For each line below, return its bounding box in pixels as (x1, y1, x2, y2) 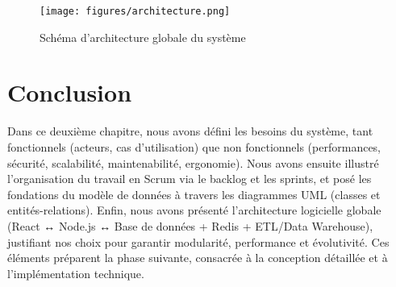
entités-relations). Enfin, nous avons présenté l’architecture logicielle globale (7, 202, 381, 218)
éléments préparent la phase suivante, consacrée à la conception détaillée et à (7, 249, 388, 266)
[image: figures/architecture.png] (40, 6, 231, 17)
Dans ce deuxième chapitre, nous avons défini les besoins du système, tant (7, 123, 373, 139)
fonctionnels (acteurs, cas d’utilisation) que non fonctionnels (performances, (7, 138, 381, 155)
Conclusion (7, 76, 132, 109)
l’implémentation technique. (7, 264, 144, 281)
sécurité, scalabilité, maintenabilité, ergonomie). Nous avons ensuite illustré (7, 154, 379, 171)
